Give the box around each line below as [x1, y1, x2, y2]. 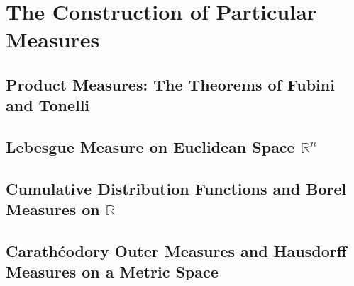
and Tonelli [6, 94, 90, 116]
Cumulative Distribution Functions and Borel [6, 177, 347, 199]
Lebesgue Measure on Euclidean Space [6, 136, 295, 158]
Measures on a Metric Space [6, 261, 219, 282]
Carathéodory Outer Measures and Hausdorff [6, 240, 347, 262]
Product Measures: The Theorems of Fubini [6, 73, 335, 95]
